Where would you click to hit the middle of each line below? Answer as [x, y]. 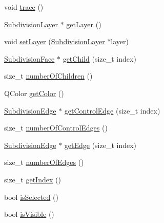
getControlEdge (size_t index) [112, 110]
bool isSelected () [31, 197]
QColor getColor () [34, 93]
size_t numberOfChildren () [48, 76]
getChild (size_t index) [99, 58]
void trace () [24, 7]
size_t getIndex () [33, 179]
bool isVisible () [29, 214]
